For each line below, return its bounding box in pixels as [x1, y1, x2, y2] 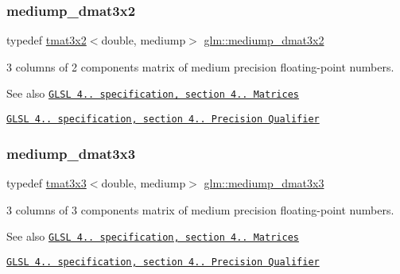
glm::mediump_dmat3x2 [204, 32, 324, 48]
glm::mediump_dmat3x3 [204, 174, 324, 191]
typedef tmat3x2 [6, 32, 87, 48]
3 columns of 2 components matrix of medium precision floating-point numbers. [6, 58, 394, 75]
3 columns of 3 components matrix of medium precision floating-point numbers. [6, 201, 394, 218]
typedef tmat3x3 [6, 174, 87, 191]
